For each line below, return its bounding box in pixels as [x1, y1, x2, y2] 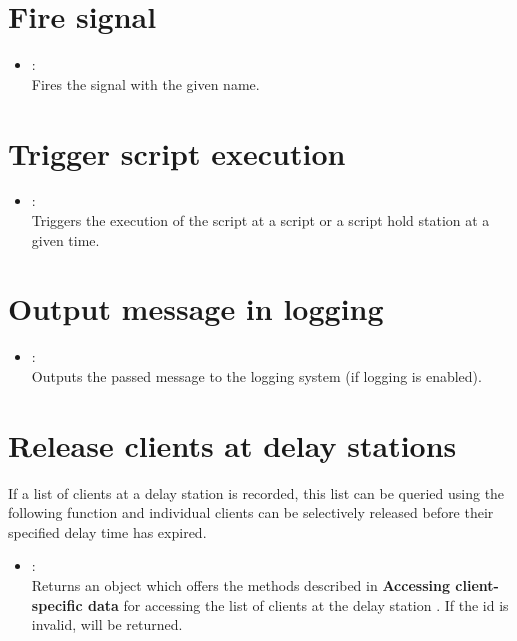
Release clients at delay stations [8, 424, 457, 465]
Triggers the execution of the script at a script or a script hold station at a [31, 210, 490, 231]
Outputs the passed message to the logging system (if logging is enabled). [31, 365, 482, 386]
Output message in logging [8, 288, 384, 329]
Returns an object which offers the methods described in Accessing [31, 575, 450, 596]
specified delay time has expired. [8, 521, 207, 542]
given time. [31, 229, 100, 250]
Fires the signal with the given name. [31, 73, 260, 94]
